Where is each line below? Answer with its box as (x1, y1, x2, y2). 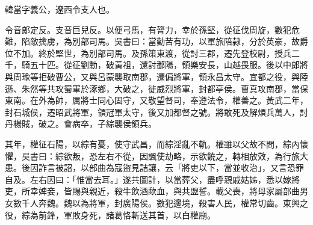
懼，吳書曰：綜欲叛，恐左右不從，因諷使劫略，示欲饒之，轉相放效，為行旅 (5, 149, 300, 162)
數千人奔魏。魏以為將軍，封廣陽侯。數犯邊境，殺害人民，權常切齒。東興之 (13, 196, 308, 209)
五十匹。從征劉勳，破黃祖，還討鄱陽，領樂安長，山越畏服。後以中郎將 (29, 58, 308, 71)
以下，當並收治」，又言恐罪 (198, 161, 304, 174)
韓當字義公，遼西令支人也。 (5, 3, 114, 15)
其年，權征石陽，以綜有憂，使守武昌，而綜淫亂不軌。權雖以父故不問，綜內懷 (5, 137, 308, 150)
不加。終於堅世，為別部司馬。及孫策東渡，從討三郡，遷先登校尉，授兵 (13, 46, 291, 59)
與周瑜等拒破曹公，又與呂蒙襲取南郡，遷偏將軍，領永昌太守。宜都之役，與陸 (5, 70, 308, 82)
